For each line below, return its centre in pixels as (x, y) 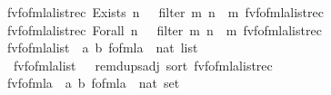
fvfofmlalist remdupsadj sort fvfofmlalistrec (143, 65)
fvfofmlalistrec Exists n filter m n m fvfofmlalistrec (165, 12)
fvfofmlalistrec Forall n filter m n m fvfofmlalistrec (164, 29)
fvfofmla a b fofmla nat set (93, 83)
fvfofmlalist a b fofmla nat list (102, 47)
